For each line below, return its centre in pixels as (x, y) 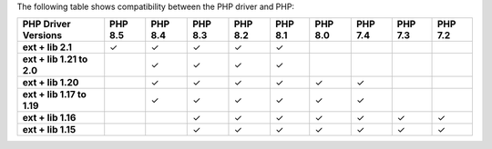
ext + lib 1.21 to (55, 59)
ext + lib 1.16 (49, 118)
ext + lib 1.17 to (54, 94)
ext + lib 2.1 (47, 47)
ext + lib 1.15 (49, 130)
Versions (42, 35)
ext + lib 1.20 (51, 83)
